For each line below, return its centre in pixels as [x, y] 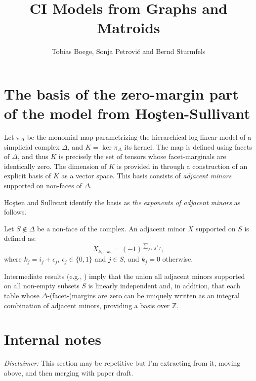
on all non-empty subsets [42, 286]
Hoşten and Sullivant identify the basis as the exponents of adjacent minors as [122, 202]
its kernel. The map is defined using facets [188, 146]
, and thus [33, 156]
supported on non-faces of [43, 185]
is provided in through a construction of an [182, 166]
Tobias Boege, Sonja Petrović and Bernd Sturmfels [128, 51]
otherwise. [178, 259]
